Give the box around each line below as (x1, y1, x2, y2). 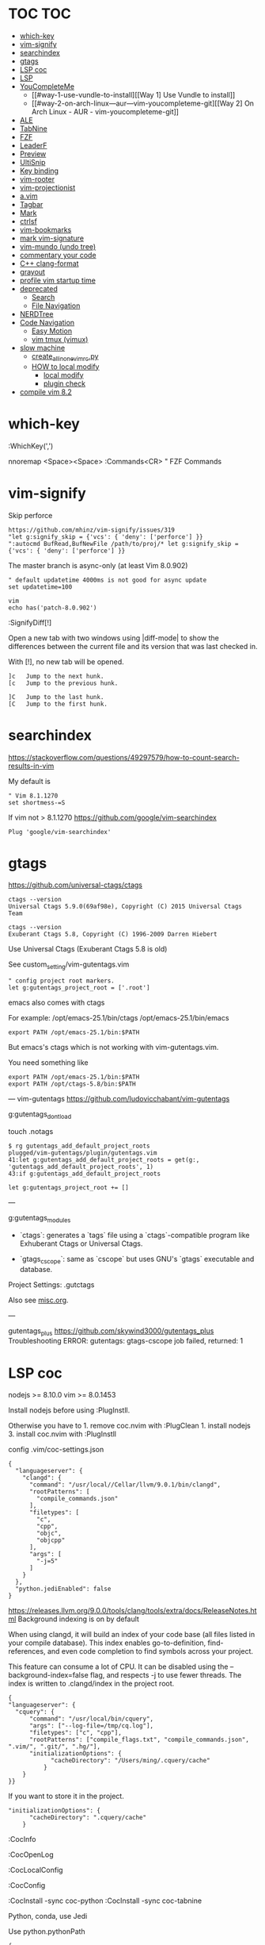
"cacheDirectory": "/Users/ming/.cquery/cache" (50, 1757, 211, 1765)
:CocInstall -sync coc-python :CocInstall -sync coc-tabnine (8, 1896, 203, 1905)
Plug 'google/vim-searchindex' (8, 828, 112, 836)
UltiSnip (19, 157, 46, 167)
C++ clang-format (19, 259, 79, 268)
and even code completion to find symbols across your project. (47, 1647, 254, 1656)
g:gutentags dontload (8, 1109, 72, 1121)
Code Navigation (19, 317, 75, 327)
